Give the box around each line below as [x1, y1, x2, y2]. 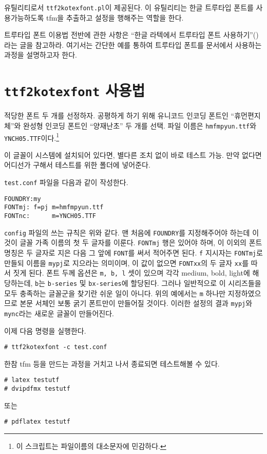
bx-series [88, 280, 122, 287]
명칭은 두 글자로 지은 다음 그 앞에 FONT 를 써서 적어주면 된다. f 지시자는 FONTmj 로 [4, 247, 263, 258]
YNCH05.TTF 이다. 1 [4, 131, 60, 143]
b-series [47, 280, 78, 287]
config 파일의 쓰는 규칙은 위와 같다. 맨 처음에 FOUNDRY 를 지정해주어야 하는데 [4, 227, 250, 238]
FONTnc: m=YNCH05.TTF [4, 212, 96, 220]
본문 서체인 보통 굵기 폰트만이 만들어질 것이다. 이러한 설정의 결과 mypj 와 [20, 298, 253, 308]
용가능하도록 [4, 12, 44, 23]
